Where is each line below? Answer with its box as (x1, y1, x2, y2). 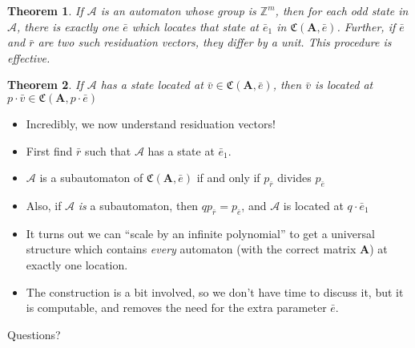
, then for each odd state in (275, 2, 409, 18)
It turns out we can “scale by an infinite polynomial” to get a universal (26, 225, 375, 241)
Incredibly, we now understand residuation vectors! (26, 115, 276, 132)
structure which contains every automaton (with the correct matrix (26, 241, 357, 257)
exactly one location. (26, 256, 128, 273)
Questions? (7, 326, 61, 342)
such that (84, 142, 131, 159)
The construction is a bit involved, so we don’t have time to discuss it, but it (26, 283, 404, 300)
